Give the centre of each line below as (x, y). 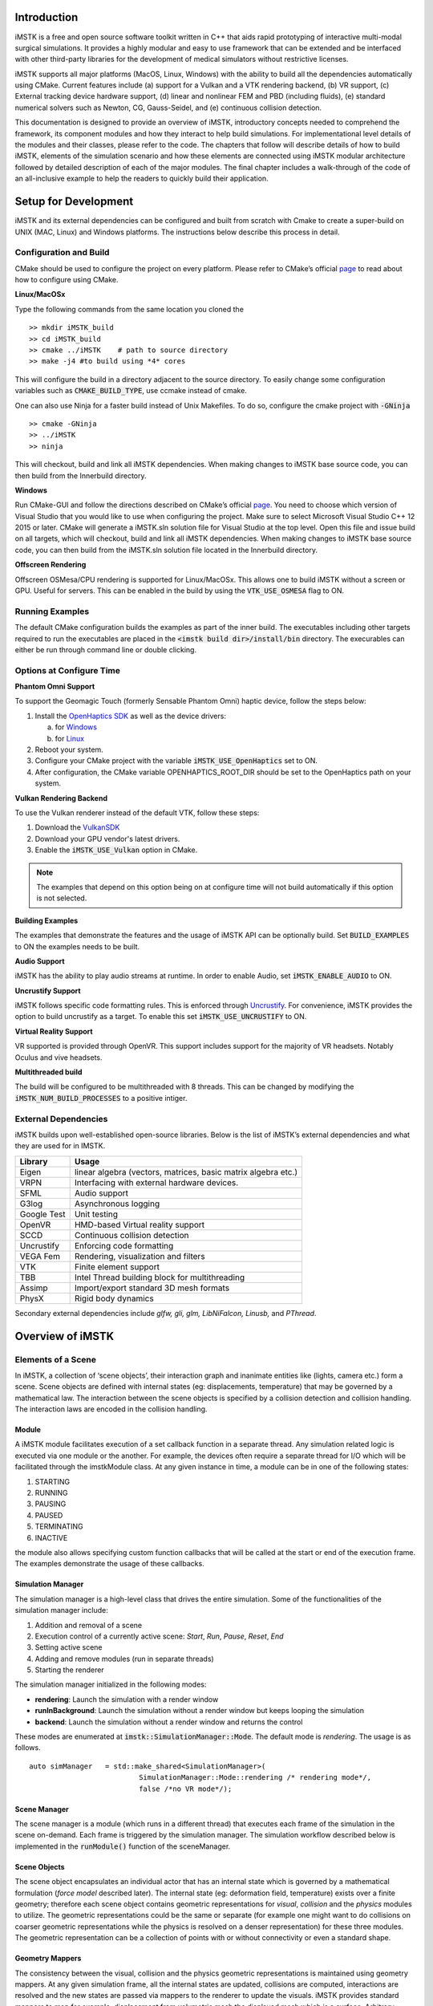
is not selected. (62, 898)
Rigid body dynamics (114, 1298)
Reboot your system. (69, 749)
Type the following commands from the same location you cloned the (129, 309)
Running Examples (52, 611)
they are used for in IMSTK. (60, 1146)
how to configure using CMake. (67, 280)
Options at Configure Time (67, 670)
